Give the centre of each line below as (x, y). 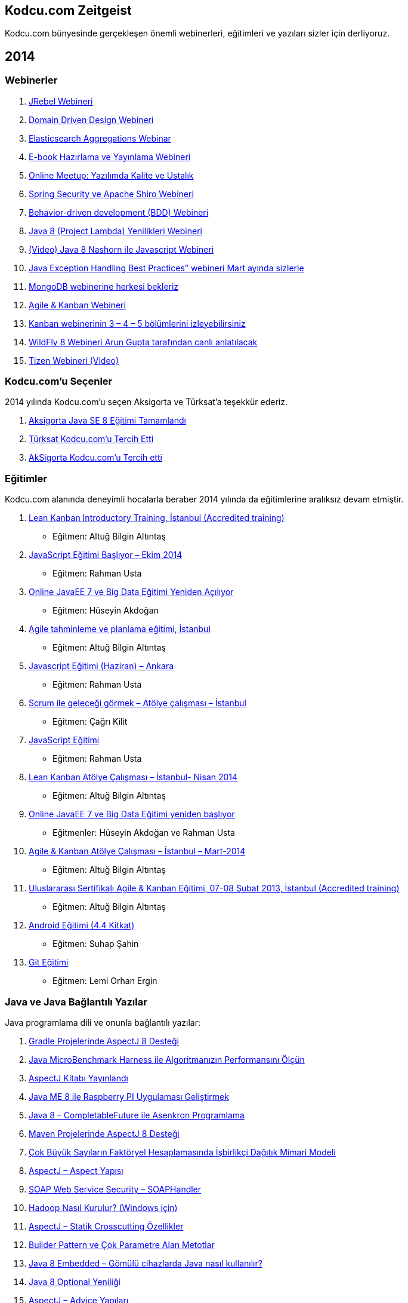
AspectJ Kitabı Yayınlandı (78, 1078)
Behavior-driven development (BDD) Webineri (119, 212)
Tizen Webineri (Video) (74, 360)
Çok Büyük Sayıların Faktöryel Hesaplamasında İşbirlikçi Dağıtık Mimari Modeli (182, 1152)
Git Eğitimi (49, 962)
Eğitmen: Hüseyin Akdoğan (106, 611)
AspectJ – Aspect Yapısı (76, 1170)
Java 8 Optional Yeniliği (75, 1281)
